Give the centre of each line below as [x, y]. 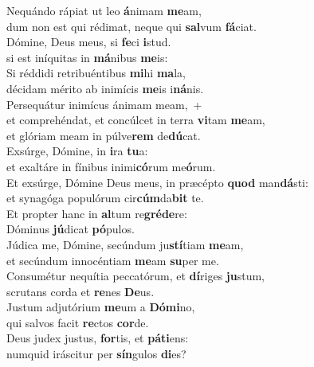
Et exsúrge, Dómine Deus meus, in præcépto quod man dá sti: [157, 182]
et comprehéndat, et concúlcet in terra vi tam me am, [136, 120]
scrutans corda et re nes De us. [80, 291]
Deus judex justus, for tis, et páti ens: [98, 338]
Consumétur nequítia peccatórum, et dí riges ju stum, [135, 276]
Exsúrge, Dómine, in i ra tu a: [77, 151]
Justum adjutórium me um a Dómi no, [101, 307]
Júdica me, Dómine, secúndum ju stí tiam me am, [125, 244]
